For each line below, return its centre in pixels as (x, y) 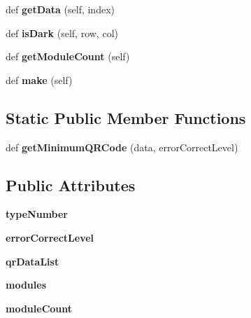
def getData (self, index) (60, 9)
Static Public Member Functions (126, 117)
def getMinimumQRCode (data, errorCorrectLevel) (122, 147)
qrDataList (33, 261)
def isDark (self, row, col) (62, 33)
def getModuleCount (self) (68, 56)
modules (26, 285)
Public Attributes (71, 185)
